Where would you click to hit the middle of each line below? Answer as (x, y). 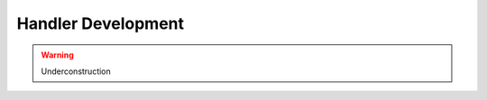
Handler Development (101, 23)
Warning (57, 55)
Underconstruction (76, 71)
